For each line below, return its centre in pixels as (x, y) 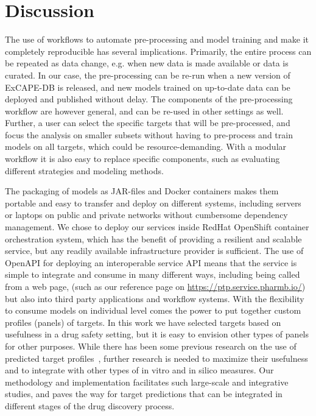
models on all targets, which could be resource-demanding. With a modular (146, 146)
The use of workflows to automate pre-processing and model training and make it (157, 39)
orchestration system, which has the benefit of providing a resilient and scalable (153, 238)
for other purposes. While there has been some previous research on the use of (151, 346)
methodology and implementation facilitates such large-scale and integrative (147, 382)
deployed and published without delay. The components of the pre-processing (149, 99)
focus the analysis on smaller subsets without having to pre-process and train (149, 134)
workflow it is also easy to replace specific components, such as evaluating (142, 159)
